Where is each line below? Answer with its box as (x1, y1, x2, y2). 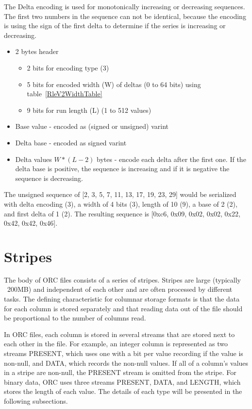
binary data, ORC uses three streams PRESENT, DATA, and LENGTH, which (4, 376, 241, 387)
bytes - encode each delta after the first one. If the (97, 154, 246, 164)
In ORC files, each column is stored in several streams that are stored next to (4, 329, 235, 339)
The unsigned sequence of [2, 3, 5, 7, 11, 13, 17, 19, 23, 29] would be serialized (4, 189, 236, 199)
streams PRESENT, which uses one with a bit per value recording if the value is (4, 348, 243, 358)
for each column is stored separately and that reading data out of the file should (4, 303, 243, 313)
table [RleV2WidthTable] (27, 89, 102, 99)
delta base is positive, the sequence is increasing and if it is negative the (15, 163, 230, 174)
